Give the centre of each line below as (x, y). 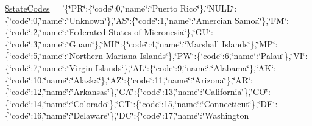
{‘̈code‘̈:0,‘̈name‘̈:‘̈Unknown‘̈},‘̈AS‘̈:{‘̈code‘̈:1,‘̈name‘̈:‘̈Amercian (119, 20)
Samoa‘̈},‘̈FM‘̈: (261, 20)
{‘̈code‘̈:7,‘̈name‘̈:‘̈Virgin (49, 67)
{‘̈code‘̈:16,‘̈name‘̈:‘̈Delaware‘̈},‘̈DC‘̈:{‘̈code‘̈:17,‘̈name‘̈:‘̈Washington (127, 115)
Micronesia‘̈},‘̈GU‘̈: (179, 32)
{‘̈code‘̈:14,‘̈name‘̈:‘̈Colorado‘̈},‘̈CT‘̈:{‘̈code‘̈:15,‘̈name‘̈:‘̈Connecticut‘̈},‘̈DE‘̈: (141, 103)
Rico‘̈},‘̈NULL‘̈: (208, 8)
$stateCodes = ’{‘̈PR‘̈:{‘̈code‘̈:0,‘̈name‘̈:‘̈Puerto (91, 8)
